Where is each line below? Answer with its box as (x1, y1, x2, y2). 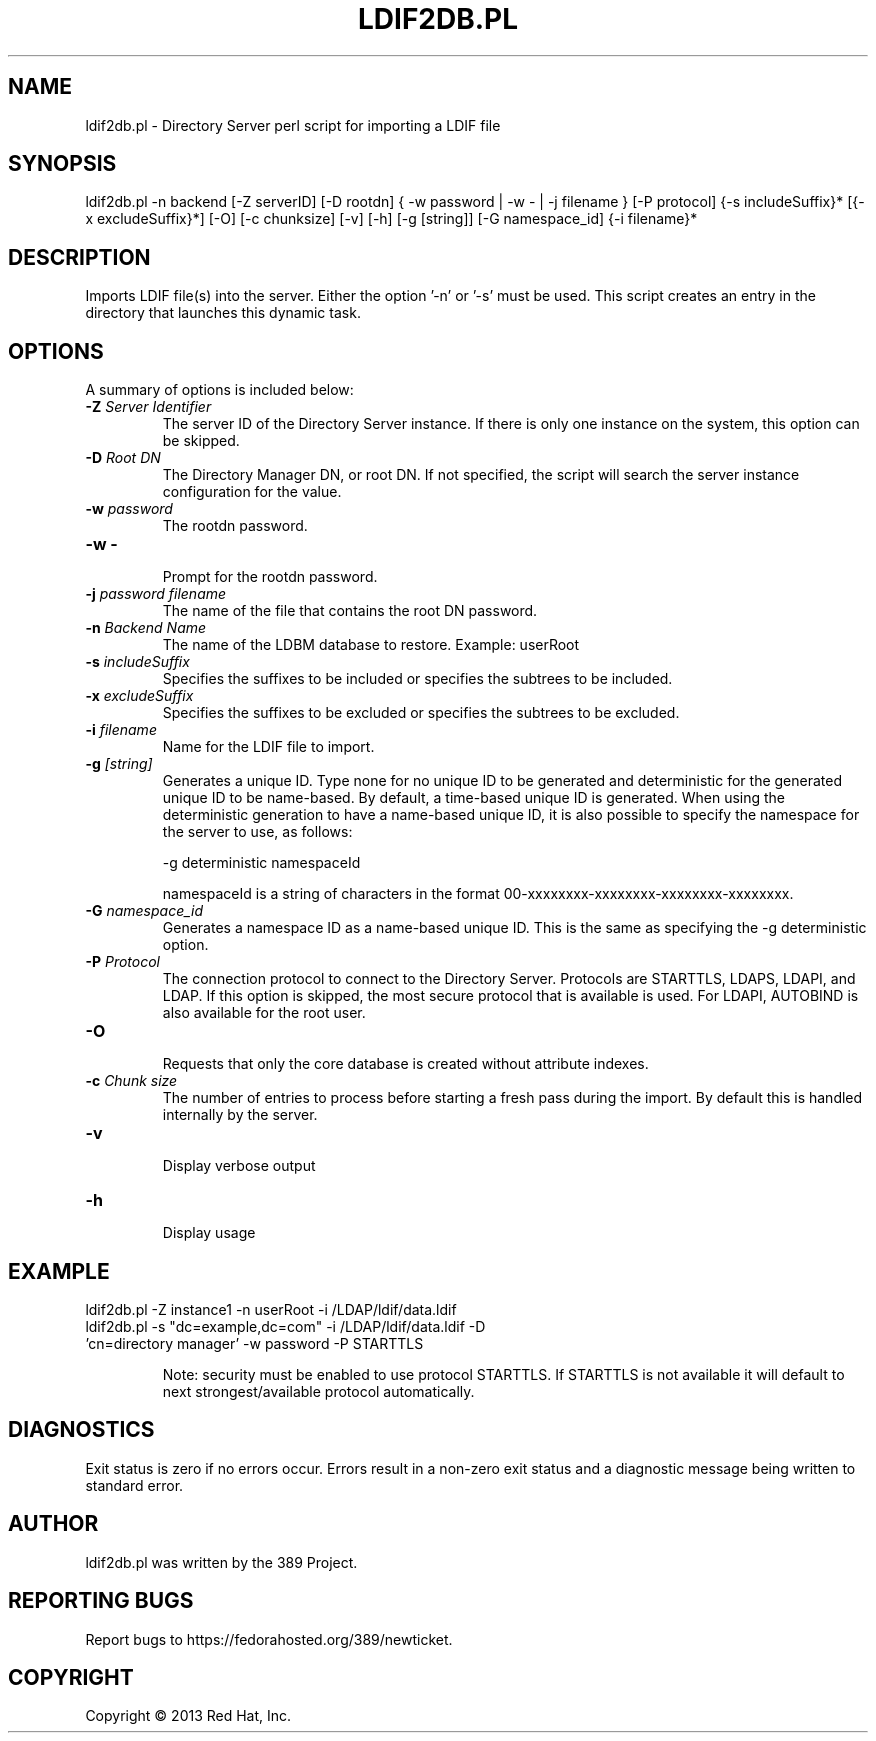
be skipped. (162, 432, 240, 450)
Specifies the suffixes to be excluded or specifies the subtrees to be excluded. (162, 704, 680, 722)
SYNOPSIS (8, 151, 117, 177)
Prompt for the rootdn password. (162, 568, 378, 586)
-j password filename (85, 585, 227, 603)
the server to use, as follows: (162, 823, 353, 841)
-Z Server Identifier (85, 398, 212, 416)
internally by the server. (162, 1106, 318, 1124)
